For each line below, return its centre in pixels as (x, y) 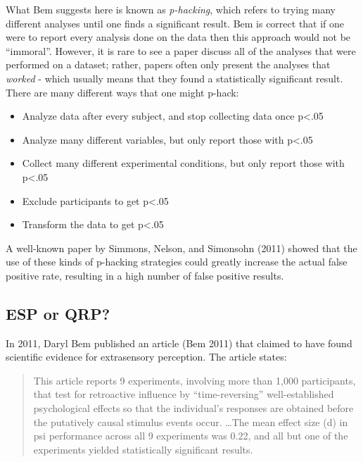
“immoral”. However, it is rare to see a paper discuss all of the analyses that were (181, 50)
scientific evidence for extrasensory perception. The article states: (146, 357)
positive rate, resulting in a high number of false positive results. (145, 275)
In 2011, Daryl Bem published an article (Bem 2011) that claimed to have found (179, 343)
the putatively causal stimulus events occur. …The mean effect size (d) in (191, 422)
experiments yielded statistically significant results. (143, 449)
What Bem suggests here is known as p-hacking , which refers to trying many (171, 9)
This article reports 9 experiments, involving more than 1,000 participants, (195, 380)
